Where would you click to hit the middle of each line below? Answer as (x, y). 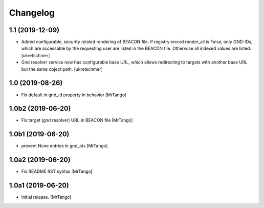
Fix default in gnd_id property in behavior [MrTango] (74, 95)
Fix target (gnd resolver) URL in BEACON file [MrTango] (77, 120)
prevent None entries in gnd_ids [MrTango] (65, 146)
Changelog (32, 13)
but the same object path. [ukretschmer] (62, 69)
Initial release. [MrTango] (46, 197)
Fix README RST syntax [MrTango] (57, 171)
